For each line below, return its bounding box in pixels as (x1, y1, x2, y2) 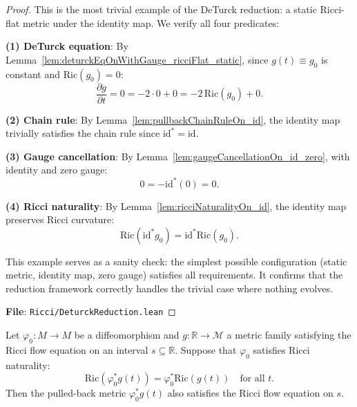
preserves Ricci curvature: (6, 212, 115, 227)
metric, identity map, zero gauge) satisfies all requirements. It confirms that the (6, 267, 343, 282)
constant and (6, 66, 61, 81)
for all (240, 374, 265, 384)
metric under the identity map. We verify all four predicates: (22, 15, 280, 30)
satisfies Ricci (253, 342, 310, 357)
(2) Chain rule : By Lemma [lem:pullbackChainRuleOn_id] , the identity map (6, 112, 340, 126)
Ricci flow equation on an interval (6, 342, 148, 357)
